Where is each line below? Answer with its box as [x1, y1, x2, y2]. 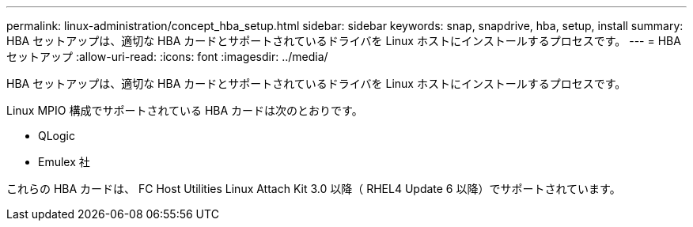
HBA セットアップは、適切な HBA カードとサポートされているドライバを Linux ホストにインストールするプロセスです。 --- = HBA [6, 34, 681, 47]
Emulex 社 [38, 155, 90, 168]
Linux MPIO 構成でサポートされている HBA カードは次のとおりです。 [6, 104, 363, 117]
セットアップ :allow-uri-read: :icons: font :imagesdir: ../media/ [6, 50, 328, 63]
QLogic [38, 129, 75, 142]
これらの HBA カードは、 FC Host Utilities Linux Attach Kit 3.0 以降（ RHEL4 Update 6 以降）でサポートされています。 [6, 182, 621, 195]
